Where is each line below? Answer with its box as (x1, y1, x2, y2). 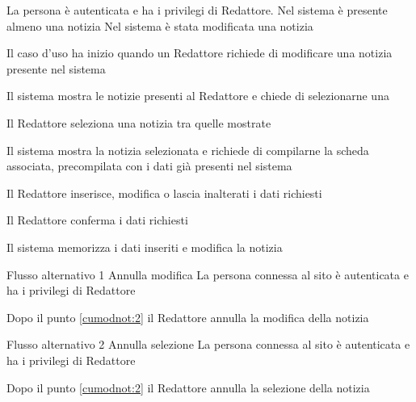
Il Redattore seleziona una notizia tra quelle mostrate (6, 114, 271, 131)
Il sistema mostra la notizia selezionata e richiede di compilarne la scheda (6, 141, 369, 158)
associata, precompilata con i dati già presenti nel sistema (6, 157, 292, 174)
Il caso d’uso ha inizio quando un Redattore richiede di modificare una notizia (6, 44, 393, 61)
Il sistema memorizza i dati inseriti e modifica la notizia (6, 238, 283, 255)
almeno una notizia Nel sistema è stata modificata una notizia (6, 17, 313, 34)
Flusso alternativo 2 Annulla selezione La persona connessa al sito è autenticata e (6, 336, 410, 353)
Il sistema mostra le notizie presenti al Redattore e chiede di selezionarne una (6, 87, 389, 104)
